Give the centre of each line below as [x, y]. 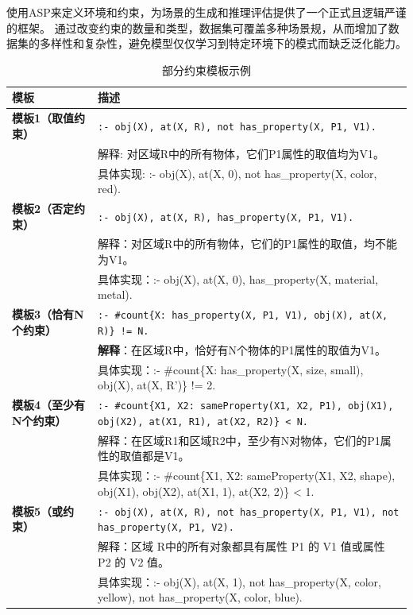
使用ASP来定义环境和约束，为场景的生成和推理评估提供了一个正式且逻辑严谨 [206, 12]
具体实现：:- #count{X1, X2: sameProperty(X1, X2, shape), [247, 476]
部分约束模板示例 [206, 70]
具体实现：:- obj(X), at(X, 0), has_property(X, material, [238, 278]
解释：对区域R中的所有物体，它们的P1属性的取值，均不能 [247, 244]
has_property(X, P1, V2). [166, 528]
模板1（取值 [43, 118]
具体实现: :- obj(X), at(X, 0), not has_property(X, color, [237, 173]
